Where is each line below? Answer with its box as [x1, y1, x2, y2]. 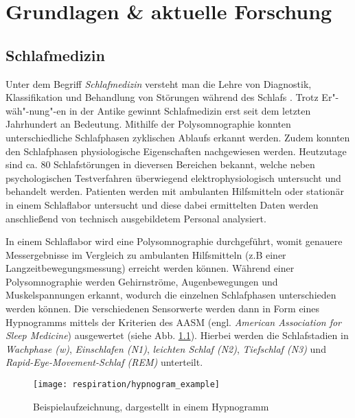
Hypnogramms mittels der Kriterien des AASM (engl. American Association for [5, 314, 342, 329]
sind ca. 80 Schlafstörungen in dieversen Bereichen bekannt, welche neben [5, 157, 315, 172]
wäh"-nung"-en [5, 103, 67, 117]
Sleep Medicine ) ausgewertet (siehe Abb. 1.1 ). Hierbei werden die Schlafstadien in [5, 328, 349, 342]
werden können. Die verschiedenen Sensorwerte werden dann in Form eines [5, 301, 320, 316]
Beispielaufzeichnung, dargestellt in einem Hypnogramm [33, 399, 269, 413]
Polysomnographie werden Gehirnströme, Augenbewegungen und [5, 274, 278, 288]
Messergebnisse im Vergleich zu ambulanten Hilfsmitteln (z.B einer [5, 247, 286, 262]
